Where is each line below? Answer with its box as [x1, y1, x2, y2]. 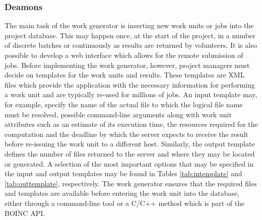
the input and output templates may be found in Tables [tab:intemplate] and [5, 168, 242, 179]
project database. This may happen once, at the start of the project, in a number [5, 30, 255, 40]
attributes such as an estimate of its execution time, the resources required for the [5, 119, 258, 129]
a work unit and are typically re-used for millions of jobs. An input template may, [5, 89, 257, 100]
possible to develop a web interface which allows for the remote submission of [5, 50, 243, 60]
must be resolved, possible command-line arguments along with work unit [5, 109, 232, 119]
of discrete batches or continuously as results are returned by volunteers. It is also [5, 40, 257, 50]
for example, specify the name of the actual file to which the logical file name [5, 99, 243, 109]
